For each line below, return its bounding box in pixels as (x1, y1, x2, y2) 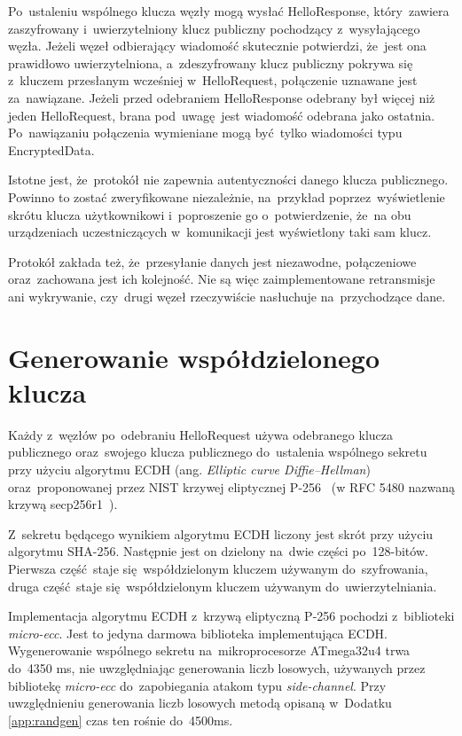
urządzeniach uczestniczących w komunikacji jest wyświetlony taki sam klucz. (8, 223, 432, 241)
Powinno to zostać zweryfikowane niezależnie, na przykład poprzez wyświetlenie (8, 187, 445, 206)
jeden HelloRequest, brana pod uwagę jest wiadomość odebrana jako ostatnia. (8, 106, 435, 124)
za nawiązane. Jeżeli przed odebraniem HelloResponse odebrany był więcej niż (8, 88, 435, 106)
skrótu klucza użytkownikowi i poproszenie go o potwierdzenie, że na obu (8, 205, 411, 223)
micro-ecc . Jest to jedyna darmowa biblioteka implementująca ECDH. (8, 623, 388, 642)
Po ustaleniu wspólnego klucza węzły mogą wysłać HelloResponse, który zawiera (8, 2, 450, 20)
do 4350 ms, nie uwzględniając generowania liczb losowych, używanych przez (8, 658, 426, 677)
